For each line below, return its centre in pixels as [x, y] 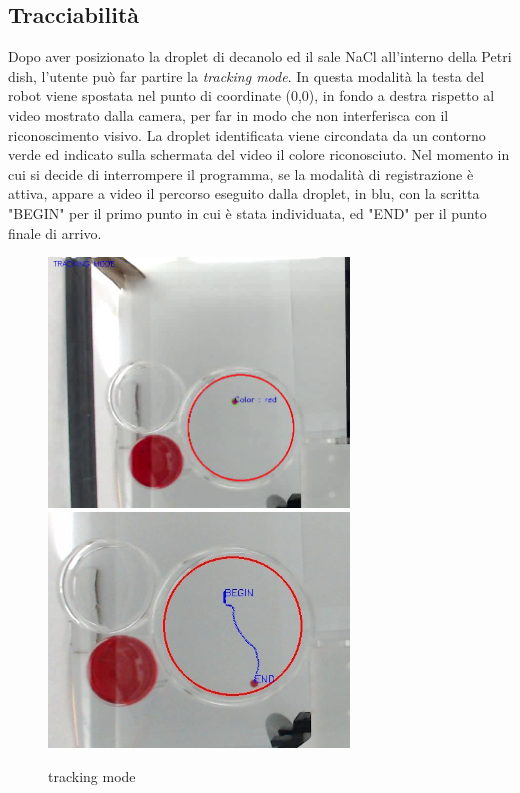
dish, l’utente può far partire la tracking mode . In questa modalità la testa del [246, 75]
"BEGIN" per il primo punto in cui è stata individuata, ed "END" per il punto [247, 212]
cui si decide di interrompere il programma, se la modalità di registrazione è [241, 173]
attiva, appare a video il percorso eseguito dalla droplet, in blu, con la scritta [244, 193]
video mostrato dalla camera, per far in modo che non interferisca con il [228, 114]
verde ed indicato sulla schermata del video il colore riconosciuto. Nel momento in [259, 154]
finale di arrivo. [55, 232]
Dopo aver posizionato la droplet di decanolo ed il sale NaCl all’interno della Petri [260, 56]
